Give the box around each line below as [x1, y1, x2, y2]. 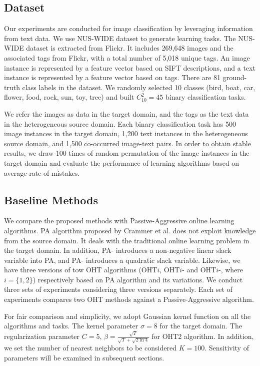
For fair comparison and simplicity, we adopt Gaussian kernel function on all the [4, 310, 251, 321]
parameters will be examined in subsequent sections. [4, 352, 164, 362]
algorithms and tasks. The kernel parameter [4, 320, 138, 331]
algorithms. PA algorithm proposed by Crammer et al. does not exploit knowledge [4, 225, 256, 235]
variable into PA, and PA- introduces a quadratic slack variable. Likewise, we [4, 254, 240, 265]
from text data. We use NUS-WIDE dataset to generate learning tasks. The [4, 33, 236, 43]
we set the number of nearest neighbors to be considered [4, 342, 176, 353]
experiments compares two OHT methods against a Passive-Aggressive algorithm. [4, 294, 254, 304]
